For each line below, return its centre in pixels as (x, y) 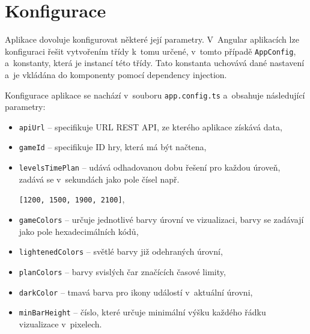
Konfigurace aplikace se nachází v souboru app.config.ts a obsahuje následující (155, 95)
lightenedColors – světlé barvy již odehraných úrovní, (121, 251)
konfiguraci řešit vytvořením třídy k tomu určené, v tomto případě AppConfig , (150, 51)
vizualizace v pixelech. (60, 323)
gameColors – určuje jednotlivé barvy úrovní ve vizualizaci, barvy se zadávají (161, 220)
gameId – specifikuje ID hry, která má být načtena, (113, 147)
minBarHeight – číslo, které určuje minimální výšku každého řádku (142, 312)
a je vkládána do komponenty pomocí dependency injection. (116, 74)
